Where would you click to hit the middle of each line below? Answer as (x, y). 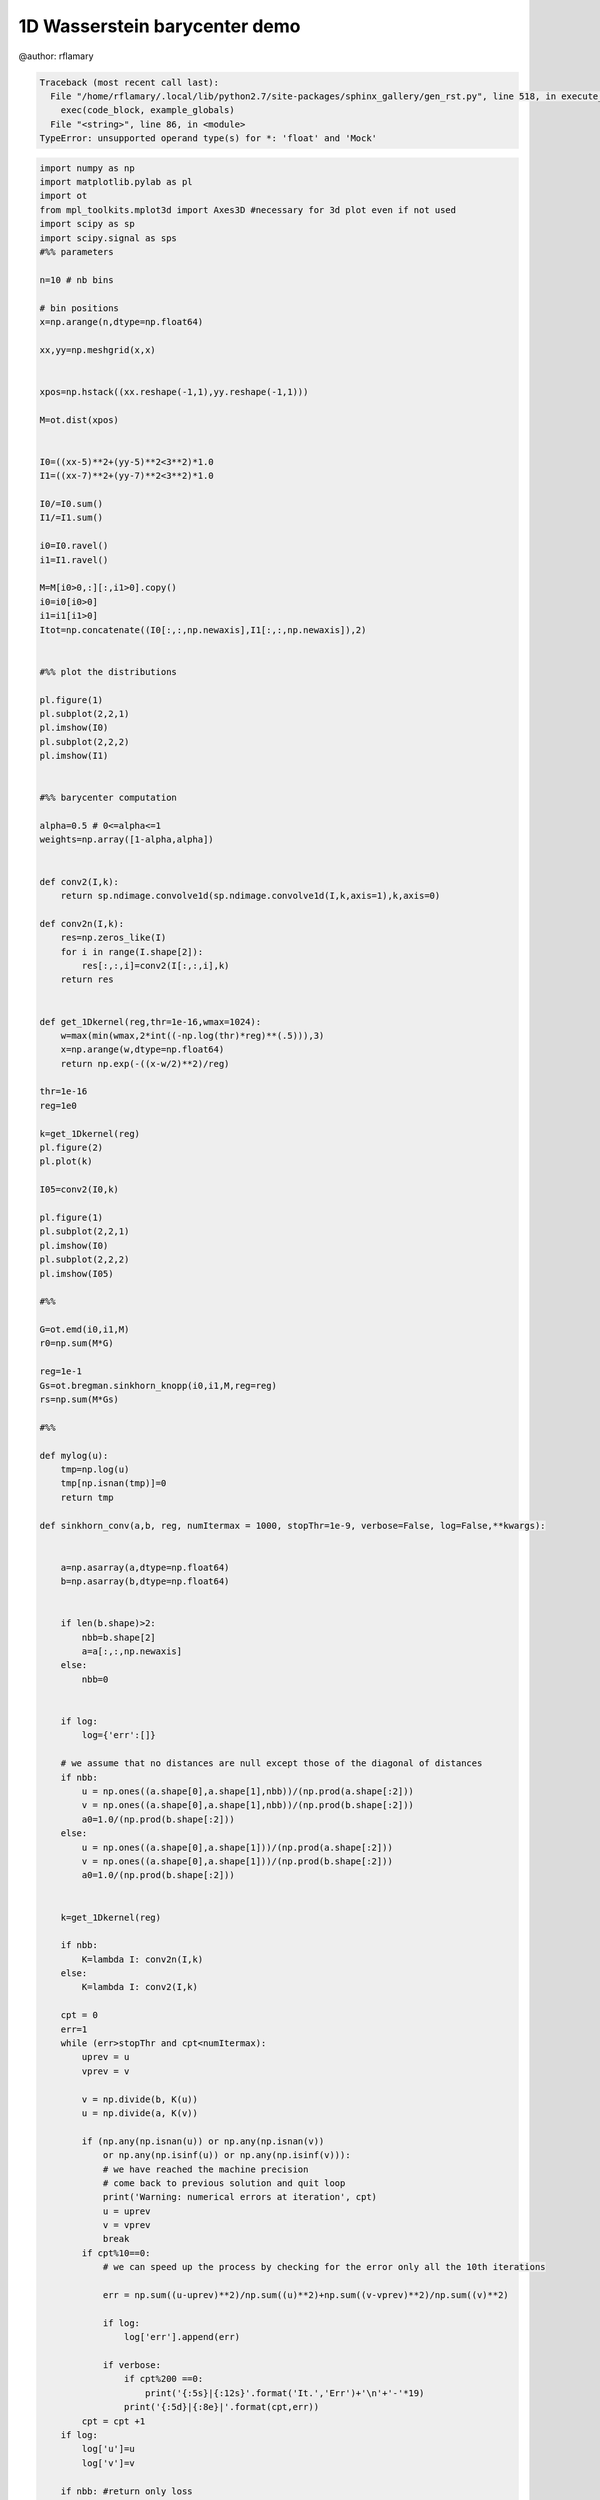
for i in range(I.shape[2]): (132, 951)
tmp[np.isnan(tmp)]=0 (113, 1483)
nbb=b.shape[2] (119, 1637)
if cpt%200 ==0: (163, 2379)
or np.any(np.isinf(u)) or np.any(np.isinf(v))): (226, 2155)
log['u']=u (108, 2449)
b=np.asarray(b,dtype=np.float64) (145, 1581)
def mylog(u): (74, 1455)
